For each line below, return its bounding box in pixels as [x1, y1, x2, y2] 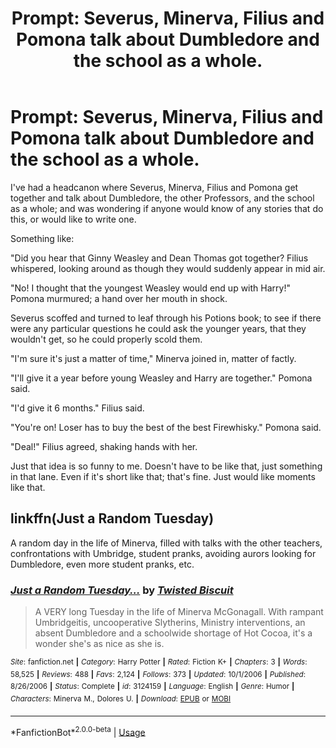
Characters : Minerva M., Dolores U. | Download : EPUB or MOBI [10, 694, 232, 704]
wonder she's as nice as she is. [34, 638, 165, 650]
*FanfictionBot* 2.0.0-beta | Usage [10, 724, 146, 738]
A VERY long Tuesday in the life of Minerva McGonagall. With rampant [34, 606, 324, 618]
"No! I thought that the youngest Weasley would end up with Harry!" [10, 282, 291, 294]
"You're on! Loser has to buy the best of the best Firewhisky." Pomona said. [10, 421, 322, 433]
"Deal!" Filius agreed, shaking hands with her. [10, 440, 198, 452]
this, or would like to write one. [10, 213, 137, 225]
